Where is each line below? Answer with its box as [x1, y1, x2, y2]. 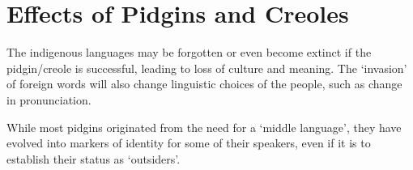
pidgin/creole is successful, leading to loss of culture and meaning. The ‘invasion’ [6, 59, 407, 76]
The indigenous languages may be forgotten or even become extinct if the [6, 44, 372, 61]
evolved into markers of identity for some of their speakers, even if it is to [6, 134, 371, 151]
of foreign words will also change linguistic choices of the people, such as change [6, 75, 402, 92]
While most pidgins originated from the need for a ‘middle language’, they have [6, 118, 402, 135]
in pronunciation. [6, 91, 92, 108]
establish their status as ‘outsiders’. [6, 150, 181, 167]
